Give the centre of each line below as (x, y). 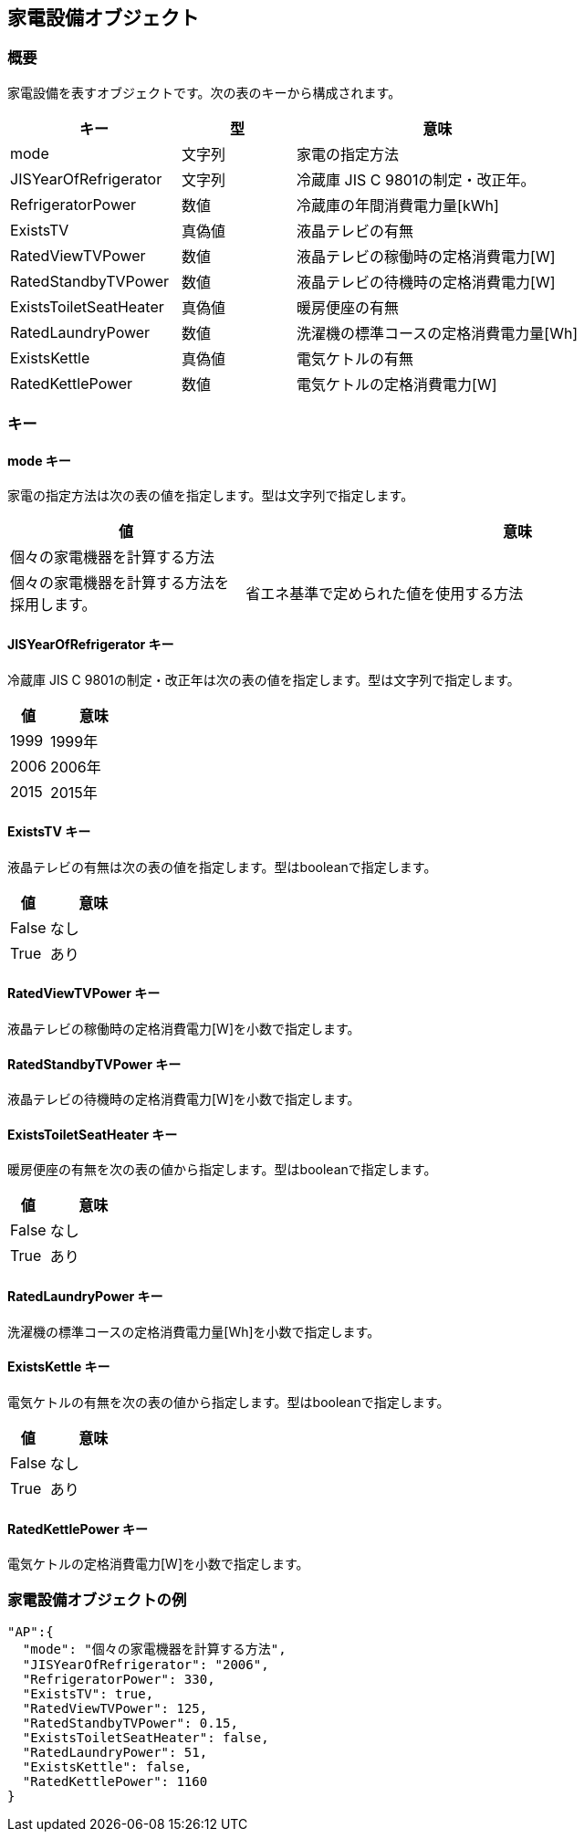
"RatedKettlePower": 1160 (115, 1781)
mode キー (39, 460)
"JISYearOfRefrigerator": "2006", (146, 1664)
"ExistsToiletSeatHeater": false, (146, 1737)
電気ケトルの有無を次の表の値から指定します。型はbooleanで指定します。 (229, 1402)
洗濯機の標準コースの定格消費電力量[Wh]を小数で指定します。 (194, 1331)
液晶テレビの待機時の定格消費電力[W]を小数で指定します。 (184, 1099)
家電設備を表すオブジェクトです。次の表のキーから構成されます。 (204, 92)
